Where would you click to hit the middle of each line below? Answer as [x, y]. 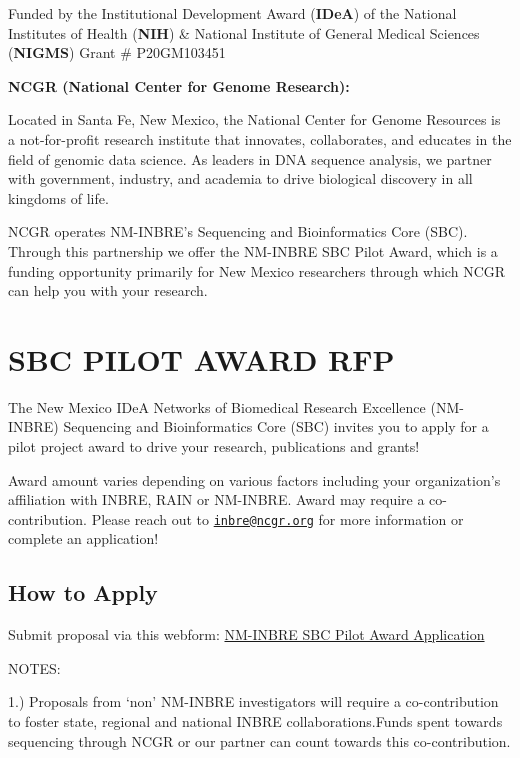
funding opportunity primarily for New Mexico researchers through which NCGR [257, 270]
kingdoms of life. [58, 197]
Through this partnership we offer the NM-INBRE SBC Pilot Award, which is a [253, 250]
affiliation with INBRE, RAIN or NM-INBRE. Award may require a [216, 499]
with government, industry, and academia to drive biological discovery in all [240, 178]
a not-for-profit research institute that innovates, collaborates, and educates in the [260, 138]
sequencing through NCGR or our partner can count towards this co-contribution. [259, 740]
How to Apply [83, 592]
